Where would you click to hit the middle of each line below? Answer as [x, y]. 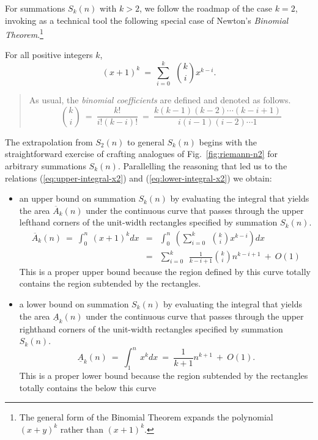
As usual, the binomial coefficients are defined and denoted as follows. [160, 100]
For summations [35, 8]
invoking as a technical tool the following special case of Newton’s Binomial [147, 20]
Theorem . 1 [24, 33]
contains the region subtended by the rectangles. [110, 283]
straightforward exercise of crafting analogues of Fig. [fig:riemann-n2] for [142, 154]
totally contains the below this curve [88, 387]
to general [146, 141]
